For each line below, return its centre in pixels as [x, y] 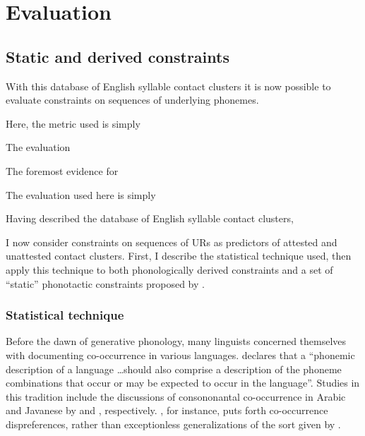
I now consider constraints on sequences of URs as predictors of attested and [172, 242]
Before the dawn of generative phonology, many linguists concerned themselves [176, 341]
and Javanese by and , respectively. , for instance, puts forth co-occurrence [167, 410]
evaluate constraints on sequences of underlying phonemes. [132, 100]
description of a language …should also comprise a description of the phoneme [174, 369]
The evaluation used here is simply [81, 194]
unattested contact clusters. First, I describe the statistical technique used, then [179, 256]
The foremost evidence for [62, 170]
